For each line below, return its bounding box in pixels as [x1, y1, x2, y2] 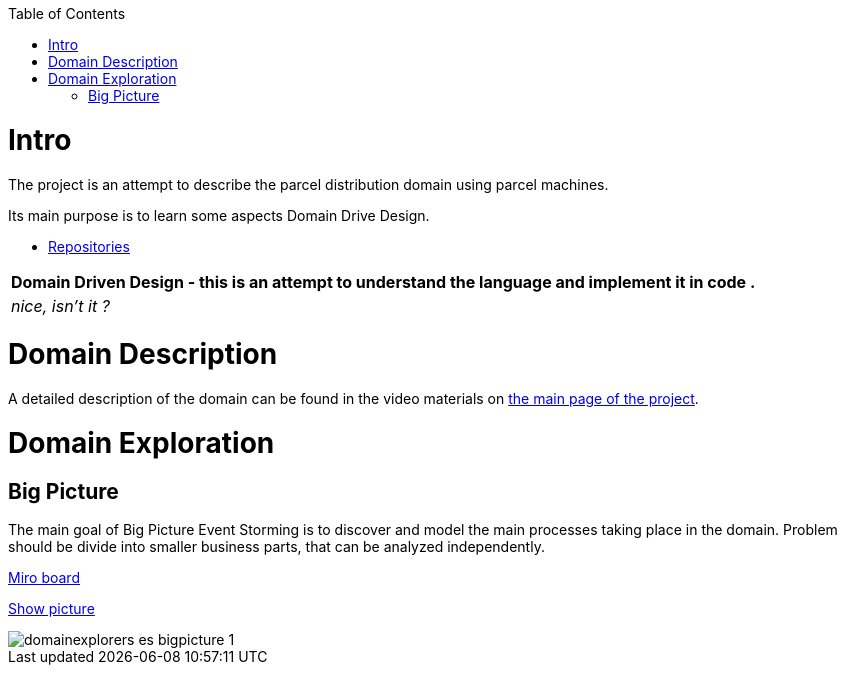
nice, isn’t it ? [11, 295, 110, 316]
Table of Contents [8, 5, 126, 22]
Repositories [48, 237, 130, 255]
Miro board [8, 568, 80, 586]
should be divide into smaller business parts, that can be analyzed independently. [8, 537, 545, 555]
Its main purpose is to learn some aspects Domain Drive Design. [8, 206, 430, 224]
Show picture [8, 599, 95, 617]
